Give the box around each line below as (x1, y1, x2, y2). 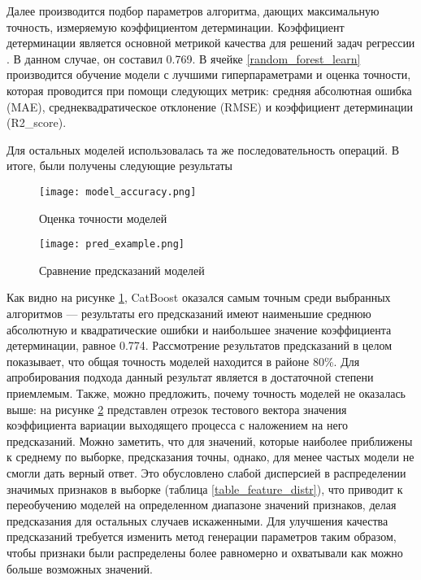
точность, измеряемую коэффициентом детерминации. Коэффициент (7, 18, 345, 35)
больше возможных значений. (7, 560, 153, 577)
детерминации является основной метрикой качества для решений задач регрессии (7, 34, 415, 51)
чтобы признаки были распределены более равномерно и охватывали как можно (7, 543, 403, 560)
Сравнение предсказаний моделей (39, 261, 205, 278)
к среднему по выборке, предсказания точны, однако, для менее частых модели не (7, 448, 414, 465)
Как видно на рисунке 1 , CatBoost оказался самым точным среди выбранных (7, 289, 391, 306)
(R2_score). (7, 114, 67, 131)
